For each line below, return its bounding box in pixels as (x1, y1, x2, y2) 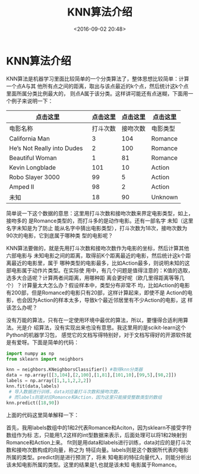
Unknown (151, 193, 178, 201)
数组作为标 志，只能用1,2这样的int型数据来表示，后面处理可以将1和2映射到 (6, 431, 187, 438)
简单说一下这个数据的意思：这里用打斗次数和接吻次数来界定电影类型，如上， (6, 209, 194, 217)
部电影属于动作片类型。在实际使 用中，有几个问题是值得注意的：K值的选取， (6, 266, 194, 273)
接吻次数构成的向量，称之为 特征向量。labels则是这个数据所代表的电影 (16, 446, 189, 453)
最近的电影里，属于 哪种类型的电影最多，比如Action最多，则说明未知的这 (11, 259, 190, 266)
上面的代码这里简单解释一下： (6, 411, 79, 418)
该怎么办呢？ (6, 304, 37, 311)
